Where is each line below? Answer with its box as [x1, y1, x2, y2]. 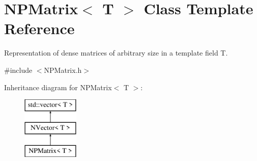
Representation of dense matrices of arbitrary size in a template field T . [4, 47, 228, 58]
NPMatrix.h [44, 64, 82, 75]
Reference [4, 18, 75, 39]
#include [4, 64, 33, 75]
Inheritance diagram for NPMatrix [4, 82, 112, 92]
